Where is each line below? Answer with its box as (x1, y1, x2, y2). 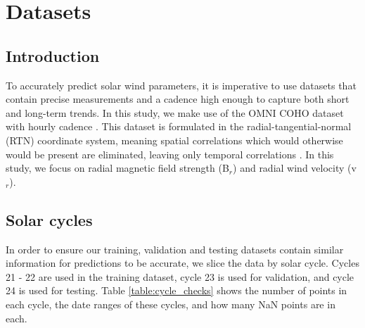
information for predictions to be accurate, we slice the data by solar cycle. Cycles (6, 256, 359, 270)
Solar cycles (6, 208, 93, 230)
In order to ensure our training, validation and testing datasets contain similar (6, 241, 344, 256)
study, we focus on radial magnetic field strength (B (6, 160, 229, 175)
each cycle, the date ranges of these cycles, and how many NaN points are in (6, 296, 335, 311)
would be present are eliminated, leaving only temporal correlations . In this (6, 146, 334, 161)
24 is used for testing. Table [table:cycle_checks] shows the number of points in (6, 283, 347, 298)
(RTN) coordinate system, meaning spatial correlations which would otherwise (6, 132, 343, 147)
